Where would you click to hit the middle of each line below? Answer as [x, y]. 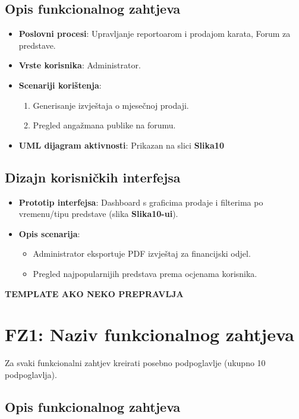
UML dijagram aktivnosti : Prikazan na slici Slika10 [121, 145]
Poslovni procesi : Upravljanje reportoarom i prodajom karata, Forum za [155, 34]
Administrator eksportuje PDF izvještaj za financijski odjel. [142, 253]
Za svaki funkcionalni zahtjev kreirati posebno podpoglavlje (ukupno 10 [135, 363]
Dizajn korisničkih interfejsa [93, 177]
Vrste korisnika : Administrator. [80, 65]
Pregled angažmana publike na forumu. [104, 125]
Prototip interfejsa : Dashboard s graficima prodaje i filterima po [141, 202]
